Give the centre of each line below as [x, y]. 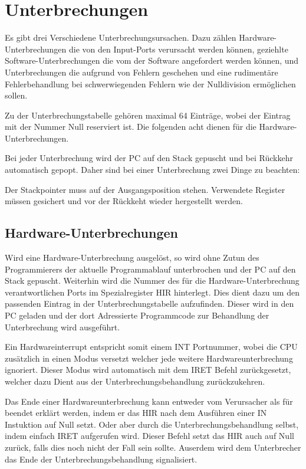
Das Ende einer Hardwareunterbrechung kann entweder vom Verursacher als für [149, 401]
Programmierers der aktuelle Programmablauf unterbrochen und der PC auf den [150, 269]
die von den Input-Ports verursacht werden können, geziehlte [178, 49]
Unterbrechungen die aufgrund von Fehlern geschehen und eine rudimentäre [142, 72]
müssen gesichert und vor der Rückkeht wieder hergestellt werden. [124, 201]
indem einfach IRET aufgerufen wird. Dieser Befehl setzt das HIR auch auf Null [149, 436]
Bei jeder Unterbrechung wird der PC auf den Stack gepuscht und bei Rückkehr [149, 158]
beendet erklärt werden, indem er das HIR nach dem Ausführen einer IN [136, 413]
